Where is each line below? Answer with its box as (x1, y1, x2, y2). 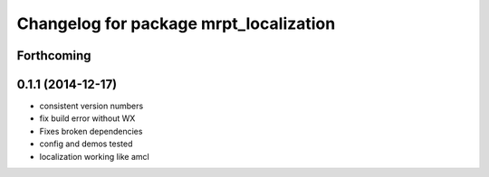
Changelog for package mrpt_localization (16, 14, 336, 33)
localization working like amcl (39, 151, 149, 162)
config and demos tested (39, 138, 133, 149)
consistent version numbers (39, 100, 144, 112)
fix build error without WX (39, 113, 136, 124)
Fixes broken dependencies (39, 126, 143, 136)
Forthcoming (16, 48, 91, 63)
